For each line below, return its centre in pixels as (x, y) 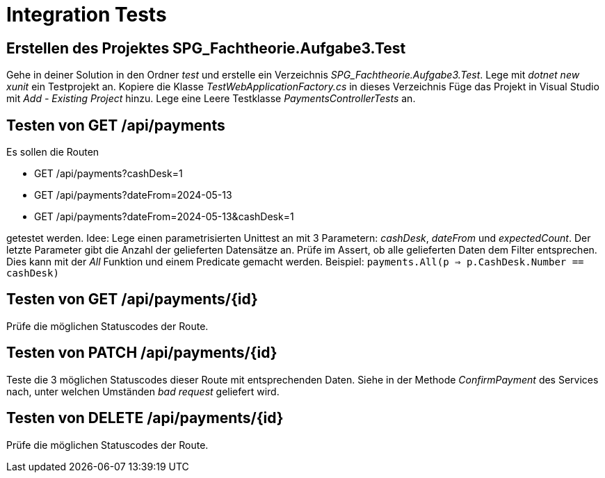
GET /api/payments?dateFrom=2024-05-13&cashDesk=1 (164, 217)
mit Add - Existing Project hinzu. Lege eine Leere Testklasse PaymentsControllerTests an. (211, 99)
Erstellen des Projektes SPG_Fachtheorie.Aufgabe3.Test (206, 48)
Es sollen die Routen (53, 152)
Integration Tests (87, 15)
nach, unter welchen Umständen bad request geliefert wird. (143, 391)
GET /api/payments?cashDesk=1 (108, 174)
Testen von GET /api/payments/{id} (132, 299)
